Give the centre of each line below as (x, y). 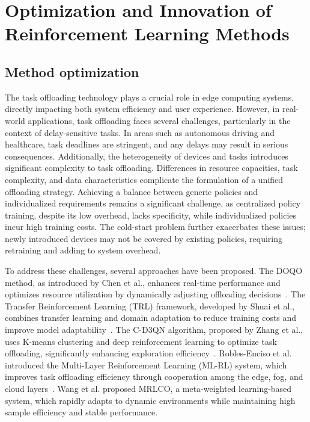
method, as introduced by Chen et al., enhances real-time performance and (143, 282)
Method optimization (72, 71)
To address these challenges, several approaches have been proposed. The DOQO (154, 271)
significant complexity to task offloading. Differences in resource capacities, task (151, 168)
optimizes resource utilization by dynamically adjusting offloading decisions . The (155, 294)
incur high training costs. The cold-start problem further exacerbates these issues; (155, 227)
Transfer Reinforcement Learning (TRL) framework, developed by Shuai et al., (150, 306)
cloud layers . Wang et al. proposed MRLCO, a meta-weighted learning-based (148, 389)
